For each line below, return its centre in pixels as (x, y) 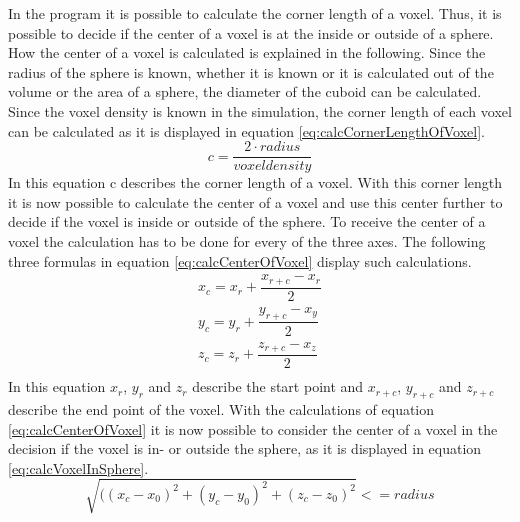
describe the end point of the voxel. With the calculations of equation (221, 408)
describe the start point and (278, 386)
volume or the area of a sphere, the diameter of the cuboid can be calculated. (245, 91)
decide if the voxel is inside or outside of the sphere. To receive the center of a (247, 221)
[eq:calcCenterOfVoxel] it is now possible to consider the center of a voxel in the (253, 428)
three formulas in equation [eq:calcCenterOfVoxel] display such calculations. (240, 260)
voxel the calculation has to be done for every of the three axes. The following (247, 241)
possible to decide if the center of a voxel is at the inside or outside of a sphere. (251, 32)
